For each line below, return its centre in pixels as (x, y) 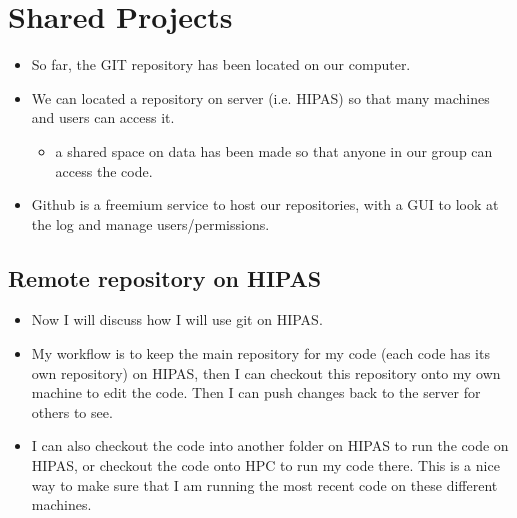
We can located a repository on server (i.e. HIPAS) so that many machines (260, 97)
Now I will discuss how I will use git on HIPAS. (177, 319)
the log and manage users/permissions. (150, 223)
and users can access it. (103, 117)
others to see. (72, 411)
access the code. (104, 170)
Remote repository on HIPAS (165, 277)
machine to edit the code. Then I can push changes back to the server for (256, 392)
